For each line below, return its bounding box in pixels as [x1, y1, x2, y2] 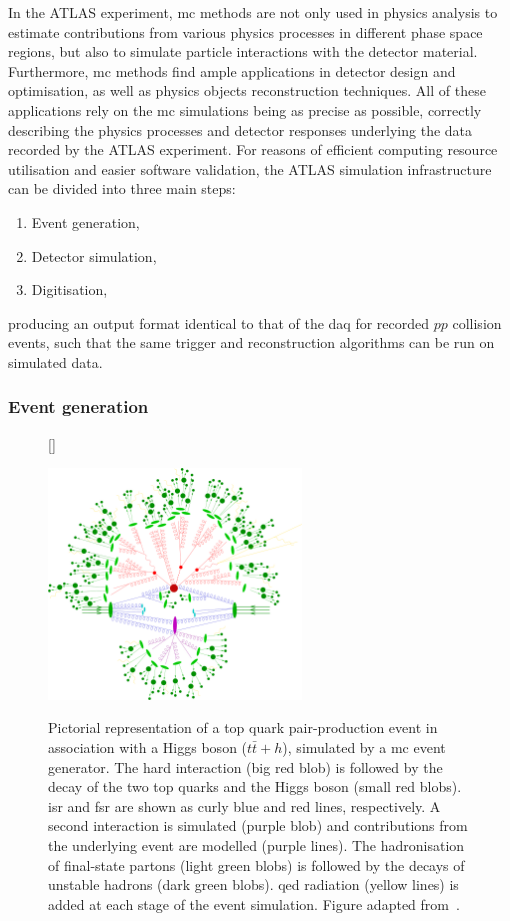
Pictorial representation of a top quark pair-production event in [48, 717, 438, 738]
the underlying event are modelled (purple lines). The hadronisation [48, 835, 465, 855]
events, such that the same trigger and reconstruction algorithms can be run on [8, 332, 495, 353]
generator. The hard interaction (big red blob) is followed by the [48, 756, 443, 777]
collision [452, 312, 502, 333]
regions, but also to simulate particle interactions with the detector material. [8, 41, 478, 62]
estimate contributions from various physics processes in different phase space [8, 21, 483, 42]
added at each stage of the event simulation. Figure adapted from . [48, 893, 460, 914]
